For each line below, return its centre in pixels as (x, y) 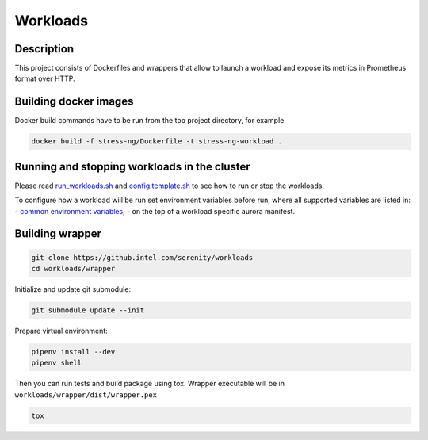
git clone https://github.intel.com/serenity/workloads (142, 257)
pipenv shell (57, 363)
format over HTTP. (45, 78)
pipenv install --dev (73, 352)
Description (44, 49)
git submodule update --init (88, 310)
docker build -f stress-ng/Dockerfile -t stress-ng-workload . (157, 142)
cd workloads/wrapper (73, 269)
